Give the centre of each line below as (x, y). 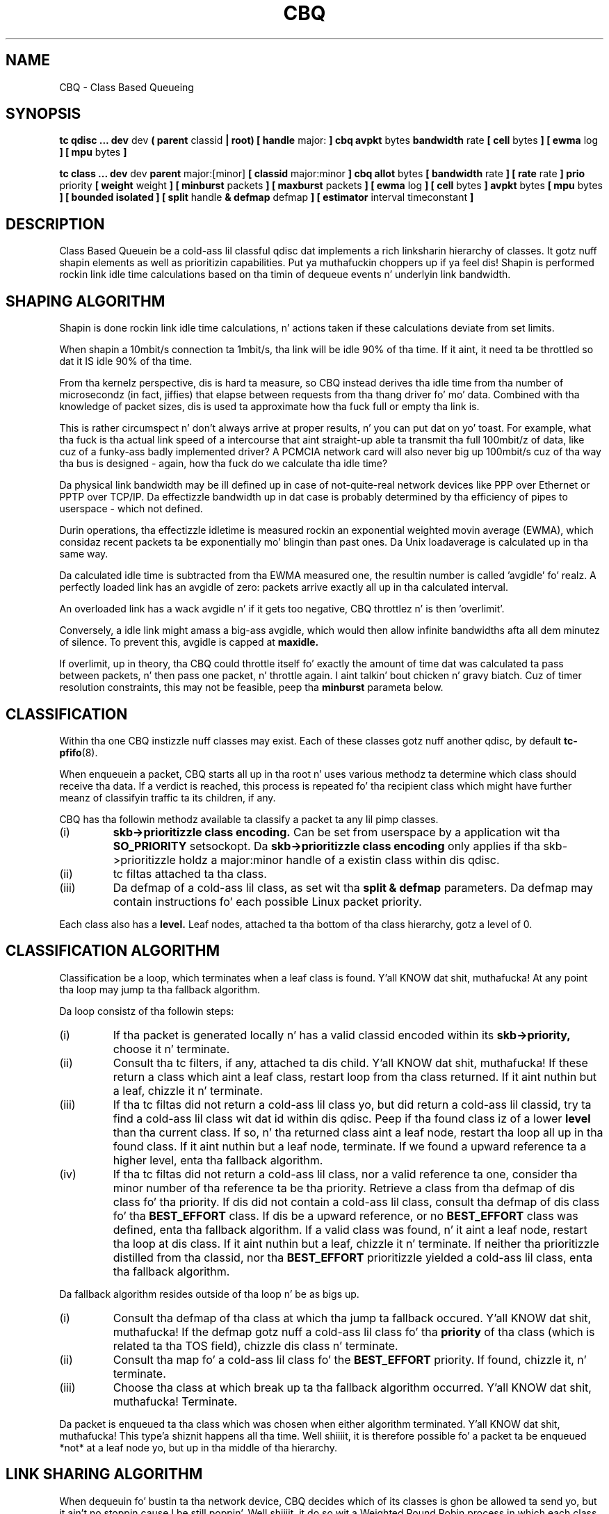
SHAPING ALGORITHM (86, 301)
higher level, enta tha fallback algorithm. (218, 1160)
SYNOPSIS (43, 114)
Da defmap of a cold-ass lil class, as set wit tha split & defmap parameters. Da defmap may (353, 887)
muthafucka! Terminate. (175, 1401)
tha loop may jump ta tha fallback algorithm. (160, 989)
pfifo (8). (79, 752)
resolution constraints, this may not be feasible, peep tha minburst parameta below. (251, 687)
